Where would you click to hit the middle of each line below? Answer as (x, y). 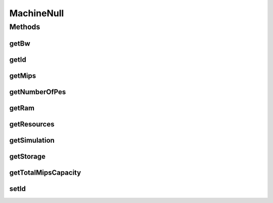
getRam (22, 108)
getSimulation (32, 140)
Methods (25, 27)
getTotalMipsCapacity (45, 172)
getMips (23, 76)
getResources (32, 124)
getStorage (27, 156)
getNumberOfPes (38, 92)
